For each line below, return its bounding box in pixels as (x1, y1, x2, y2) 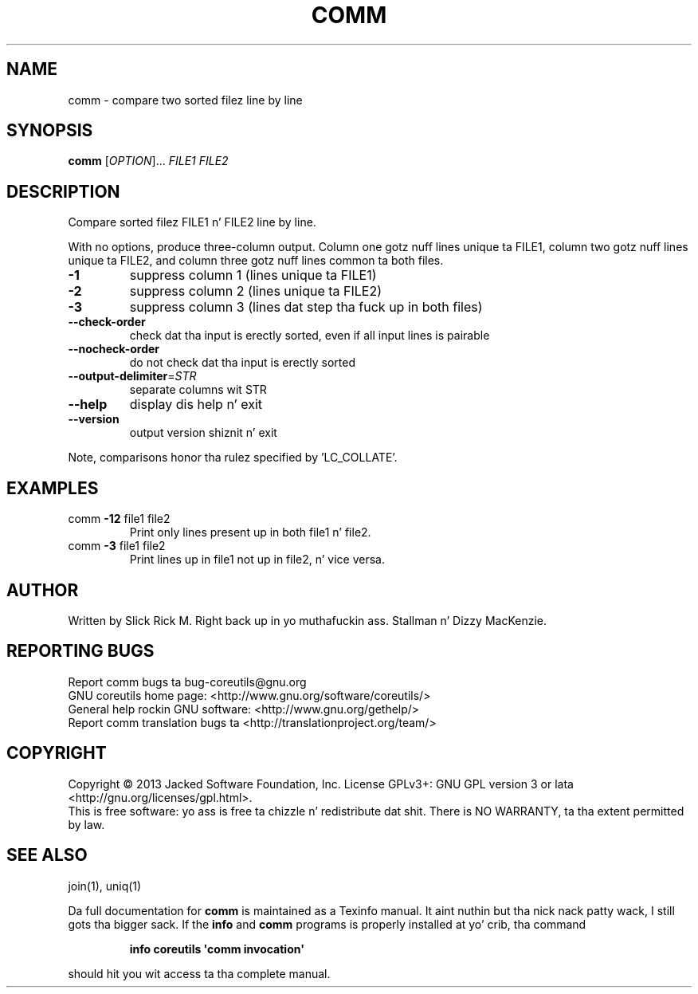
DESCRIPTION (6, 181, 120, 202)
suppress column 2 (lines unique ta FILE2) (129, 283, 382, 300)
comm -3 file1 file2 (68, 539, 166, 553)
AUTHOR (6, 580, 79, 600)
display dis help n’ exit (129, 396, 263, 413)
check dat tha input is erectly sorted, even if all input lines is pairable (129, 328, 490, 343)
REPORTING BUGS (6, 641, 155, 662)
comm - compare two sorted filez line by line (68, 92, 303, 107)
